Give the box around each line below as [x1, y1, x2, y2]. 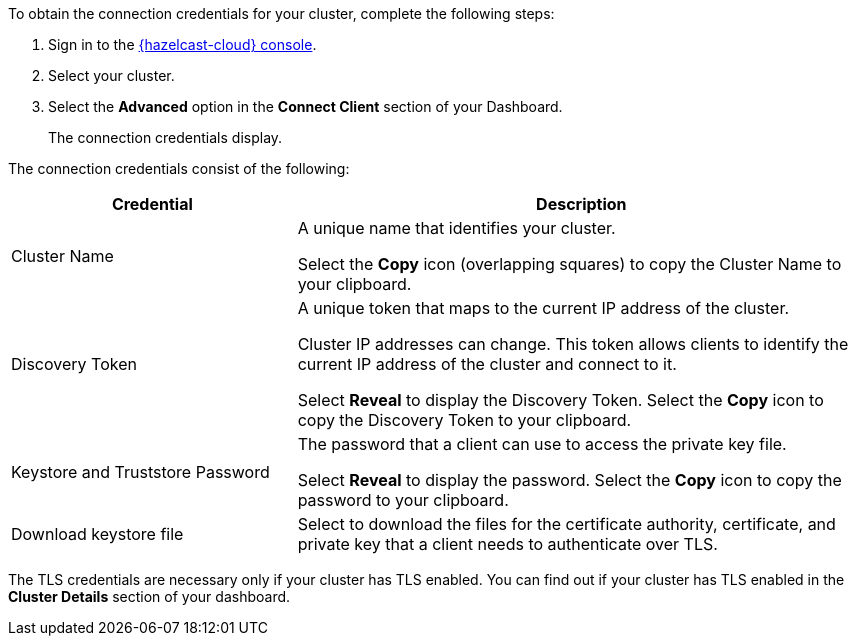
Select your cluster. [48, 67, 175, 84]
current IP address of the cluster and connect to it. [297, 354, 677, 374]
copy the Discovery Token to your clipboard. [297, 410, 632, 430]
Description [536, 194, 627, 214]
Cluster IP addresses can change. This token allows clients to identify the [297, 334, 849, 354]
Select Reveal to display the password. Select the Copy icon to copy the [297, 470, 842, 490]
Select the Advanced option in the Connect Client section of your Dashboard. [48, 98, 563, 115]
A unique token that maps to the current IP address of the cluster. [297, 298, 790, 318]
